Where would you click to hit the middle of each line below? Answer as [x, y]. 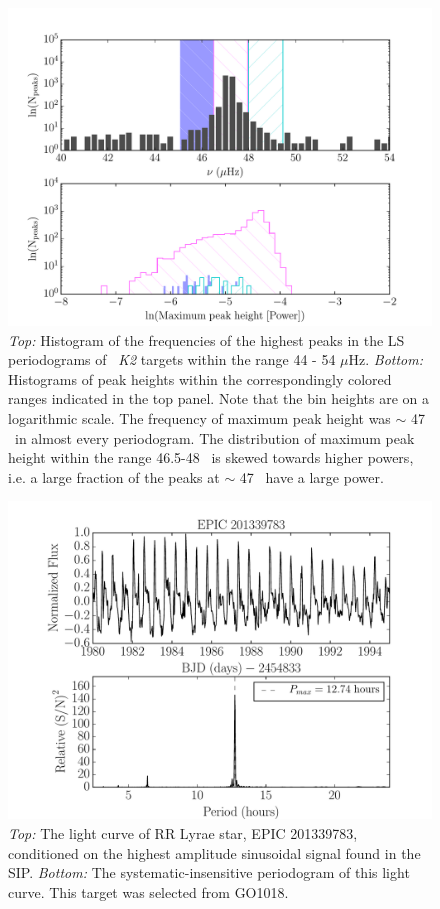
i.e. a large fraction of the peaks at [114, 476]
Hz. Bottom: [386, 359]
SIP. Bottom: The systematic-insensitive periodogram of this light [209, 872]
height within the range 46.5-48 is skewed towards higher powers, [211, 457]
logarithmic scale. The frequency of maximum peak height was [199, 417]
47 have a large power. [311, 476]
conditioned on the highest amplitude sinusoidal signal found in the [214, 852]
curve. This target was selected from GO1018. [148, 891]
